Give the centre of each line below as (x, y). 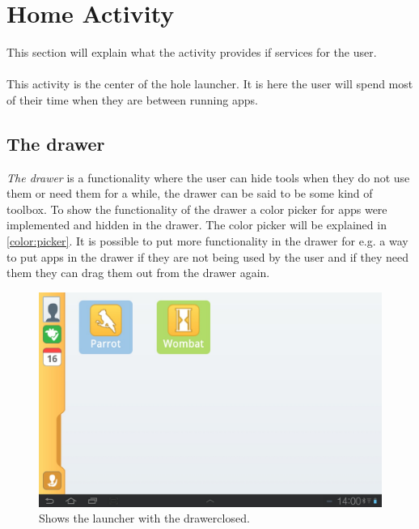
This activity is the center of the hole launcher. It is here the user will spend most (210, 84)
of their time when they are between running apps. (132, 99)
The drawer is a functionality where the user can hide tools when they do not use (208, 177)
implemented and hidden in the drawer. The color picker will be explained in (197, 225)
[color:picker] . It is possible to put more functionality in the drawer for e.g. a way (207, 241)
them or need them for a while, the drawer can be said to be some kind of (190, 193)
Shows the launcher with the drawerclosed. (144, 518)
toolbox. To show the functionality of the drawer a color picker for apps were (197, 209)
